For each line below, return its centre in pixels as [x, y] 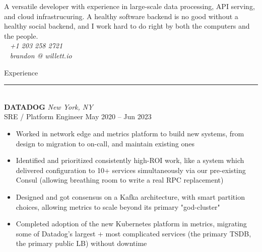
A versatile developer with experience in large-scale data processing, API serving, [129, 6]
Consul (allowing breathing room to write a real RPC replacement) [120, 180]
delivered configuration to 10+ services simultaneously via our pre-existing [131, 170]
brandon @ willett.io [41, 55]
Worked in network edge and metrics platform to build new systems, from [130, 133]
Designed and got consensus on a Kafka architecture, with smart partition [130, 196]
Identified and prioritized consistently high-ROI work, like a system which [130, 160]
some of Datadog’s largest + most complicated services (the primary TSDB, [134, 233]
